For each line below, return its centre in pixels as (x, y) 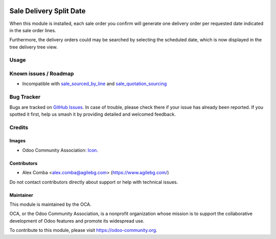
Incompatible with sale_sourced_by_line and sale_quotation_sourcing (95, 84)
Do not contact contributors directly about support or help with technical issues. (94, 182)
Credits (19, 127)
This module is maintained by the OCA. (50, 204)
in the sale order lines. (33, 30)
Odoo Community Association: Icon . (60, 150)
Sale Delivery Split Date (48, 11)
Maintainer (21, 195)
